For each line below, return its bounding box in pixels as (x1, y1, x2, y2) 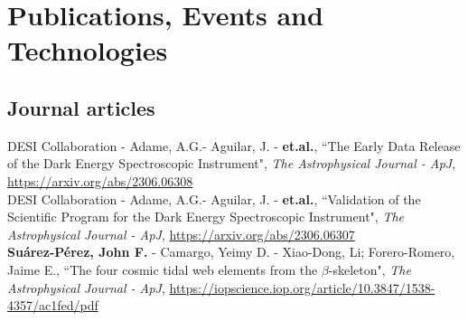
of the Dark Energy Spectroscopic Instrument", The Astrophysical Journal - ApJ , (7, 154, 456, 173)
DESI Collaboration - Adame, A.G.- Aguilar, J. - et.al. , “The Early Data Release (7, 136, 461, 155)
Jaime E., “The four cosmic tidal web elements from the (7, 260, 318, 279)
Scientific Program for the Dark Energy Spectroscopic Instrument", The (7, 207, 405, 226)
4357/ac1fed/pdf (7, 296, 98, 315)
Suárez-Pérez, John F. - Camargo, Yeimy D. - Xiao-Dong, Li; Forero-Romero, (7, 242, 455, 261)
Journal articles (7, 93, 155, 121)
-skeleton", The (328, 260, 411, 279)
